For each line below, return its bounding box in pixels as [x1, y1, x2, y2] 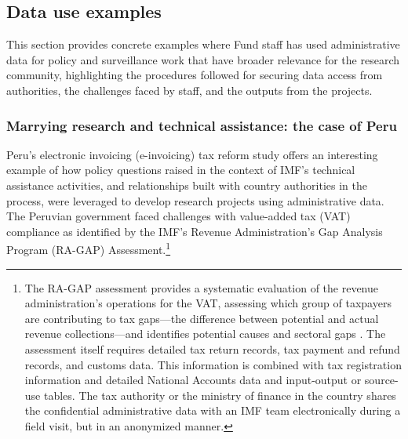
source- [364, 372, 399, 388]
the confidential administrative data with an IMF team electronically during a [24, 402, 401, 419]
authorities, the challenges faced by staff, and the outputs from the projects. [6, 82, 373, 98]
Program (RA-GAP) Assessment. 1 [6, 239, 171, 258]
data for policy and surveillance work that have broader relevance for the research [6, 51, 400, 67]
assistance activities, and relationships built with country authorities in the [6, 176, 367, 193]
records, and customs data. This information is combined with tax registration [24, 356, 402, 372]
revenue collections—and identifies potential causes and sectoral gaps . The [24, 325, 386, 342]
